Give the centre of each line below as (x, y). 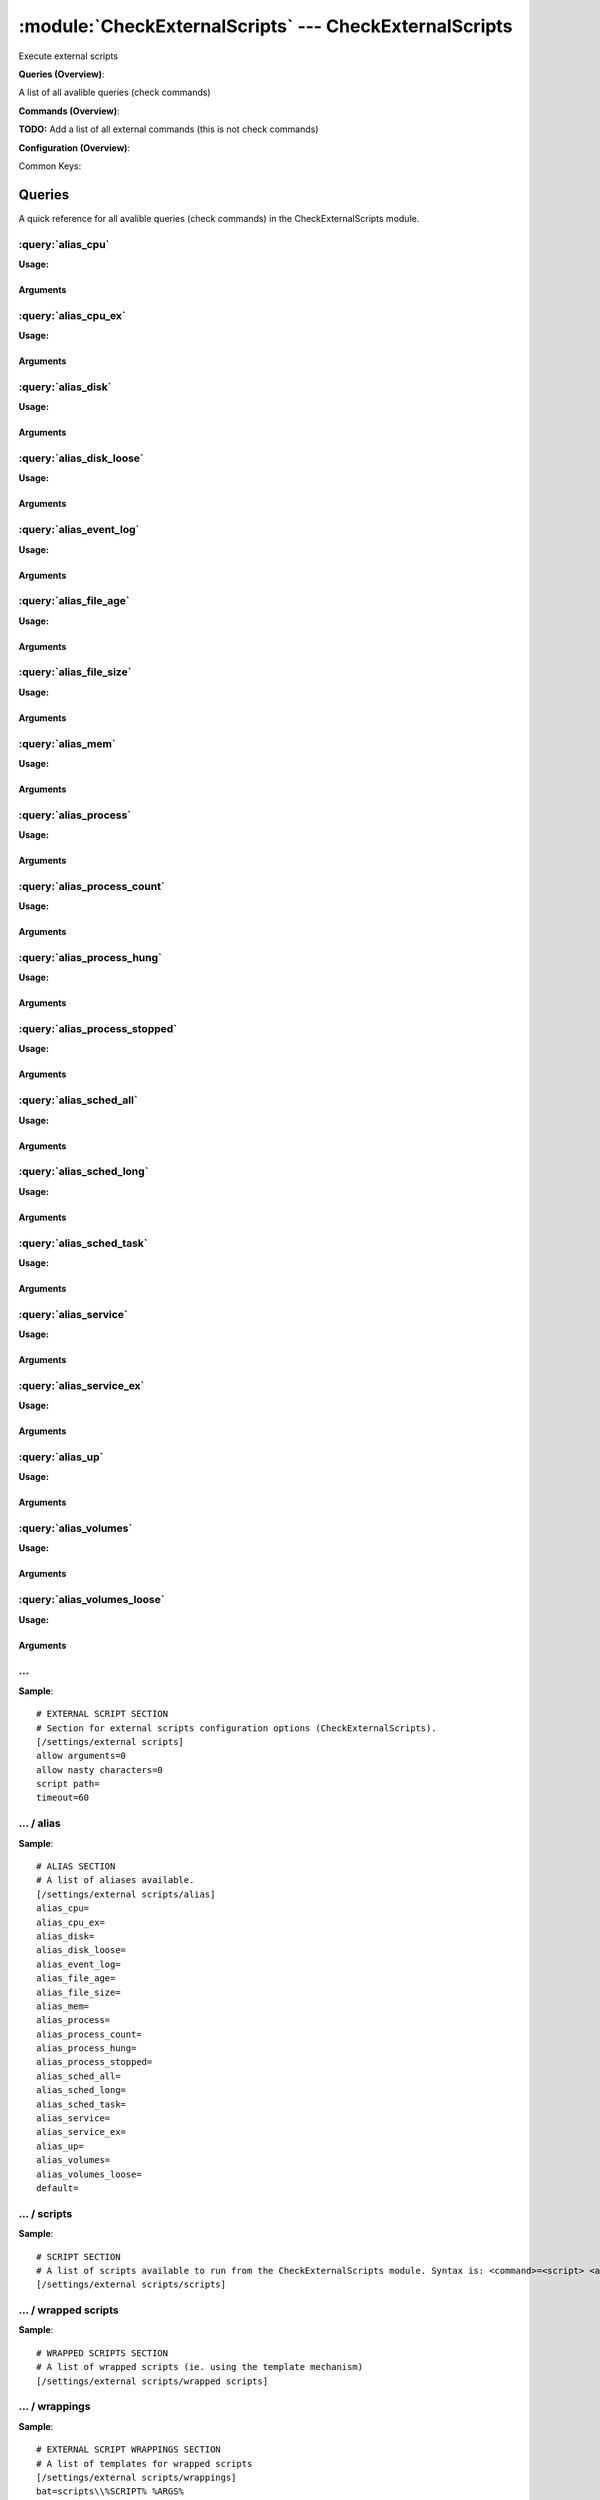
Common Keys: (50, 166)
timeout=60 (63, 1798)
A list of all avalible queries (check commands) (114, 92)
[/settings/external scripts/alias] (126, 1894)
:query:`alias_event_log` (79, 530)
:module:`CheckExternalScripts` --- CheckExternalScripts (265, 26)
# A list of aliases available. (115, 1880)
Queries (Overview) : (61, 74)
